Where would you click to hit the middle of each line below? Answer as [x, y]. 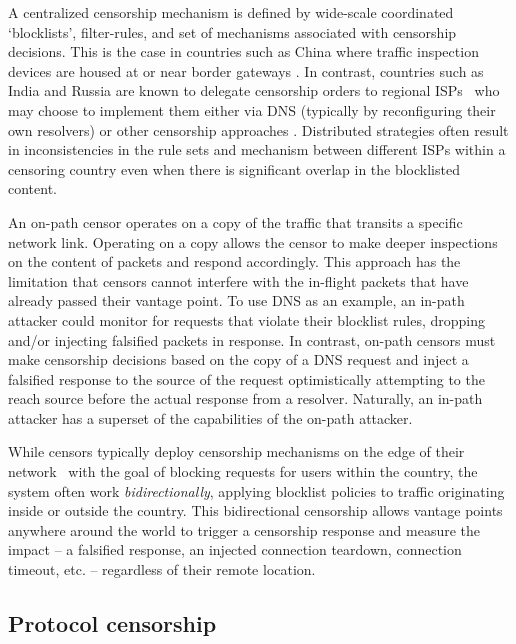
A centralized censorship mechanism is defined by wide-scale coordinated [231, 12]
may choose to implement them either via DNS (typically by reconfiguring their [252, 109]
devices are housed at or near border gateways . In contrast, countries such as [246, 70]
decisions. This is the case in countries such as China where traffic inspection [243, 51]
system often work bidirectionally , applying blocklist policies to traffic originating [256, 490]
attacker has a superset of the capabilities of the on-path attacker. [210, 417]
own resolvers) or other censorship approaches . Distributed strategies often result [258, 129]
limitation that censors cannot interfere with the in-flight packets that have [238, 280]
